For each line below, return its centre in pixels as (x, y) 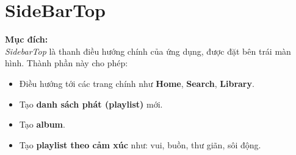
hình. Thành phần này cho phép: (67, 63)
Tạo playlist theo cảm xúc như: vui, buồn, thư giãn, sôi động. (140, 144)
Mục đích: (27, 39)
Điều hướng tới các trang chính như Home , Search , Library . (137, 83)
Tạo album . (42, 124)
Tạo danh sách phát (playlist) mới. (91, 104)
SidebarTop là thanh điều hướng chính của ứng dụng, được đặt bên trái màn (148, 51)
